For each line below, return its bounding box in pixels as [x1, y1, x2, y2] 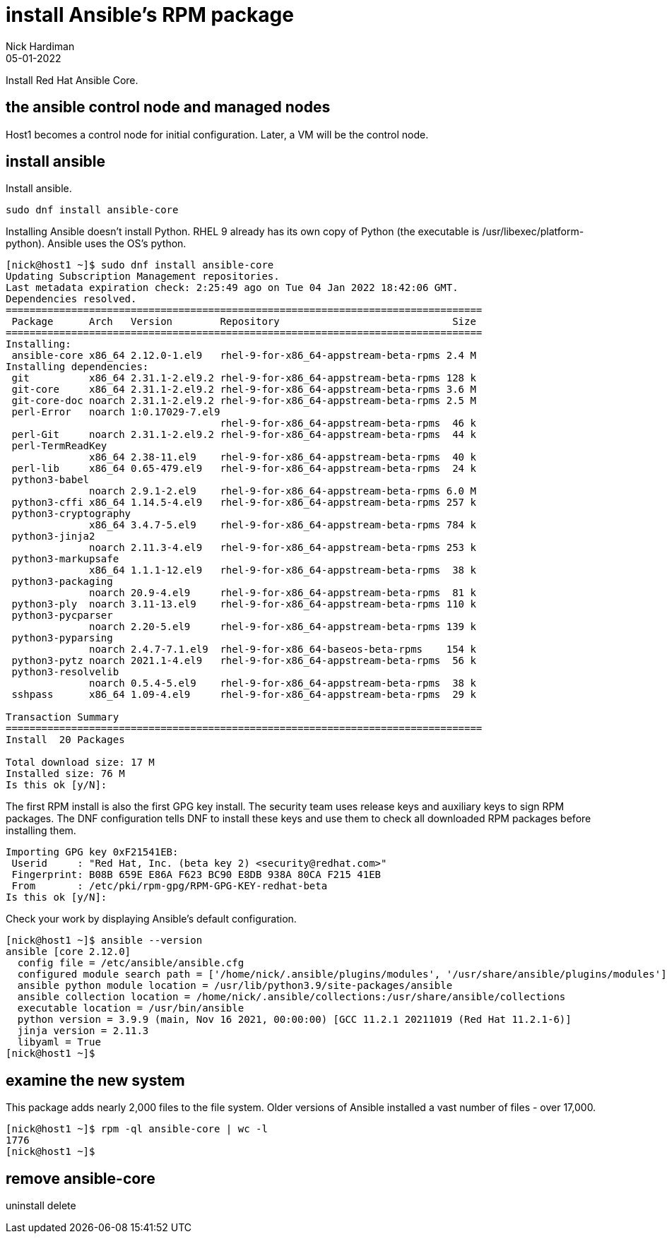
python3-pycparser [11, 610, 113, 622]
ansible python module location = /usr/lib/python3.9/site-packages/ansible [17, 980, 453, 992]
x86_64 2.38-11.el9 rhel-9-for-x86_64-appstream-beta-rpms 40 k [89, 451, 476, 463]
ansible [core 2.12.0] [6, 946, 131, 958]
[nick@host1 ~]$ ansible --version [6, 935, 203, 947]
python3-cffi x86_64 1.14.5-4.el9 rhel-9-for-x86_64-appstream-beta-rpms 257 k [11, 497, 476, 509]
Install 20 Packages [6, 734, 125, 746]
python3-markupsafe [11, 553, 119, 565]
